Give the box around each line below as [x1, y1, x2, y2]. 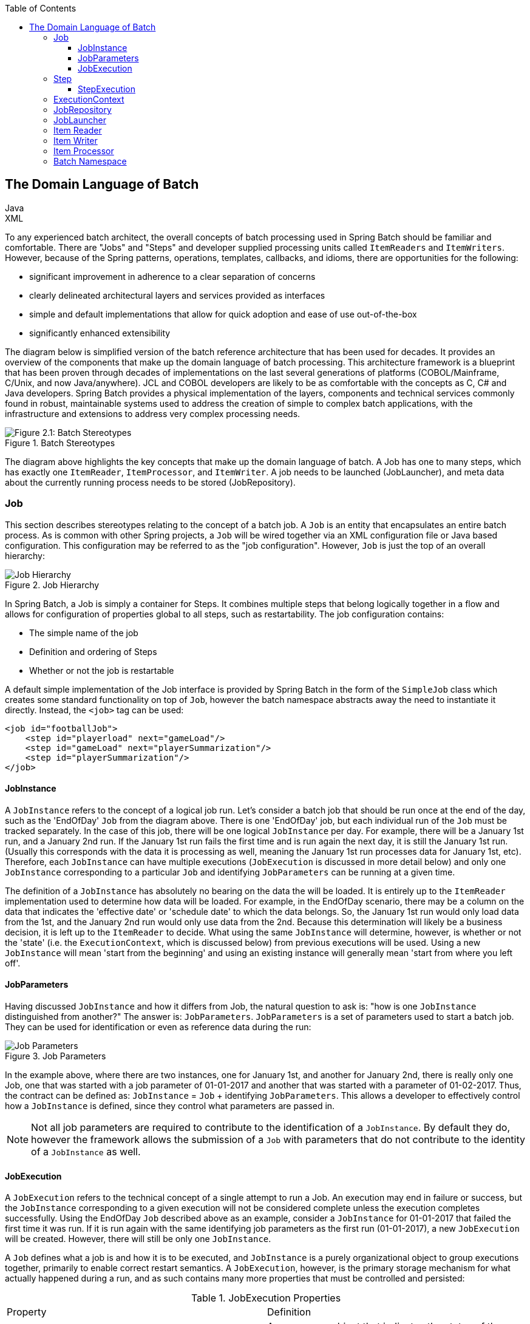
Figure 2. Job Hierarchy [5, 579, 100, 590]
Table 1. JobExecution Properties [191, 1292, 341, 1305]
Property [7, 1306, 47, 1319]
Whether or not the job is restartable [29, 665, 174, 676]
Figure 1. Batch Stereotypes [5, 437, 115, 448]
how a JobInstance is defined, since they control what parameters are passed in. [5, 1101, 335, 1112]
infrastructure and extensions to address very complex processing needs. [5, 408, 301, 419]
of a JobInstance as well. [31, 1146, 141, 1158]
